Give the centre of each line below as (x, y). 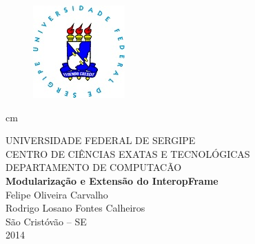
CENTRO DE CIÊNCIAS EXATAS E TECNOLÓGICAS (128, 153)
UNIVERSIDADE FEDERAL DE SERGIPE (101, 140)
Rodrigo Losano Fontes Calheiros (75, 208)
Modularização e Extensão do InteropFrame (112, 180)
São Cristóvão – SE (46, 221)
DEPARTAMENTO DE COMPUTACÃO (94, 167)
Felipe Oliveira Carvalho (57, 194)
